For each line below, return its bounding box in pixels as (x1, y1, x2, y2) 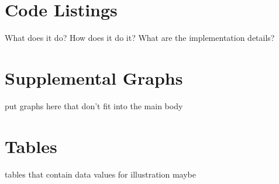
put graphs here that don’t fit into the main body (5, 99, 183, 112)
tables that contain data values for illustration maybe (5, 168, 196, 180)
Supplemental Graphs (5, 65, 183, 89)
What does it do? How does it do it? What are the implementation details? (5, 32, 275, 44)
